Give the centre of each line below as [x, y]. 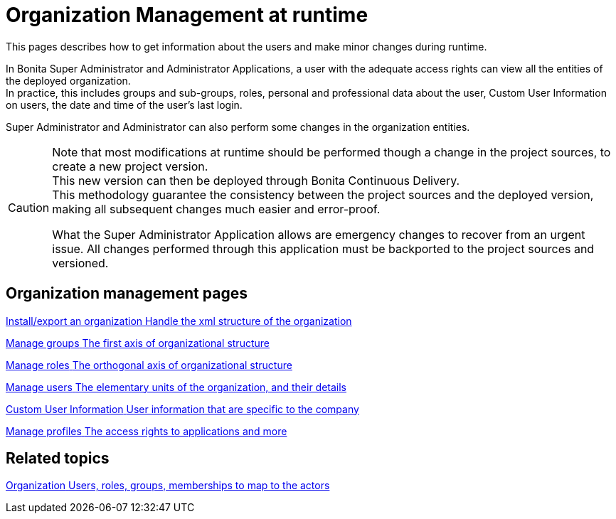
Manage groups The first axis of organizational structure [138, 343]
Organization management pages [127, 294]
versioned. [80, 263]
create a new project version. [130, 166]
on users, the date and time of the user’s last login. [124, 105]
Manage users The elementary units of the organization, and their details [176, 387]
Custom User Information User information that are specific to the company [182, 409]
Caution [29, 207]
